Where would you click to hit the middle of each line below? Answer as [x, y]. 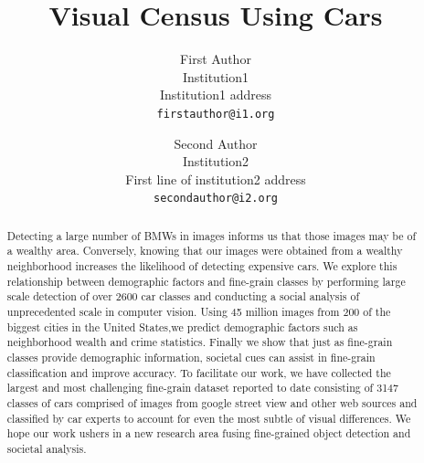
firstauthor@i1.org [216, 114]
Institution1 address [215, 95]
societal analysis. [47, 448]
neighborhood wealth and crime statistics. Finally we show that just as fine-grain [200, 342]
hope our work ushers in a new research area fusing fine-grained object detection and [209, 433]
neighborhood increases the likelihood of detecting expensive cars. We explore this [202, 266]
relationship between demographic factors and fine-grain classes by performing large [206, 281]
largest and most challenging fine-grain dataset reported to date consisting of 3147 [202, 388]
